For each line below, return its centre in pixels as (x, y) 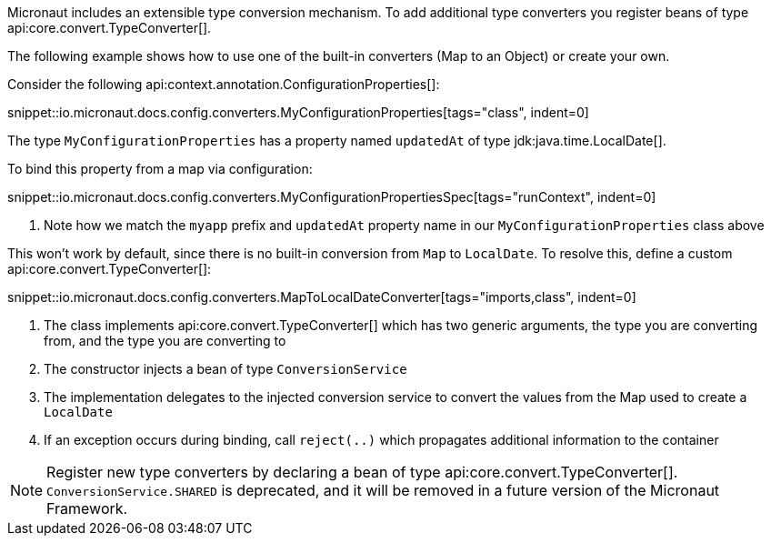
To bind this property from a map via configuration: (160, 169)
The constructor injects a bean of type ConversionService (225, 369)
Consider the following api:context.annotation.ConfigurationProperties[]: (224, 84)
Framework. (87, 508)
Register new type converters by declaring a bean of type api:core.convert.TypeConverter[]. (362, 472)
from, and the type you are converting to (165, 341)
